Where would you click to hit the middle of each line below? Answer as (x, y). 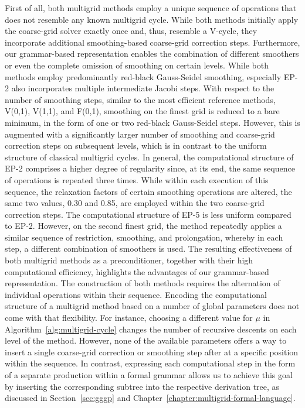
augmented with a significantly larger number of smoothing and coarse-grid (140, 134)
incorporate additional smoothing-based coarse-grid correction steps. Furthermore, (152, 42)
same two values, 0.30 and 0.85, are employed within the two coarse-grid (135, 203)
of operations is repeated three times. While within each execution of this (137, 179)
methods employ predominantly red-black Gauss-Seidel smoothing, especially (143, 76)
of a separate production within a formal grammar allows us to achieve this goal (149, 375)
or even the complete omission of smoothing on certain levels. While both (137, 65)
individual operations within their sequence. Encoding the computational (136, 294)
